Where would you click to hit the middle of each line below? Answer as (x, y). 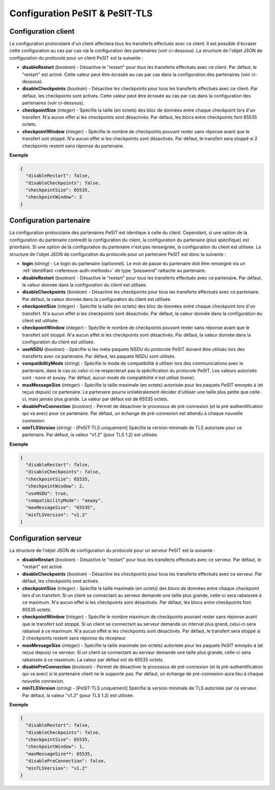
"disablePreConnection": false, (66, 761)
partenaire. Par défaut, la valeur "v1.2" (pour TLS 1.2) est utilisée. (90, 435)
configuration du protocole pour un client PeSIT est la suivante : (76, 58)
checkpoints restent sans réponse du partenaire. (73, 146)
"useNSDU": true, (47, 493)
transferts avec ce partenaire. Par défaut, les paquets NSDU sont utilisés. (99, 356)
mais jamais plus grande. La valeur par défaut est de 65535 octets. (98, 399)
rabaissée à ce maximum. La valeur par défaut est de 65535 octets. (93, 659)
